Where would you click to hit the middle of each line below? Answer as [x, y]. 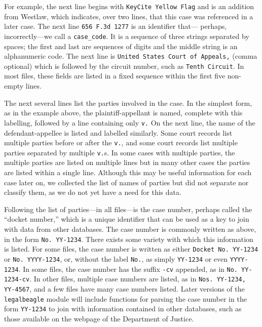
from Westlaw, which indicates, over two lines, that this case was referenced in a [129, 16]
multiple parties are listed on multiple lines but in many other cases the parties [127, 162]
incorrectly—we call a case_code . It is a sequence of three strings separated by [127, 36]
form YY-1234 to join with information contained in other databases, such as [123, 309]
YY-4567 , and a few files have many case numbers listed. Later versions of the [124, 288]
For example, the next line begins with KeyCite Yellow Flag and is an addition [129, 6]
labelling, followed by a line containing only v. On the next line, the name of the [130, 122]
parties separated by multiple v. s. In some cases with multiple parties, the [120, 152]
